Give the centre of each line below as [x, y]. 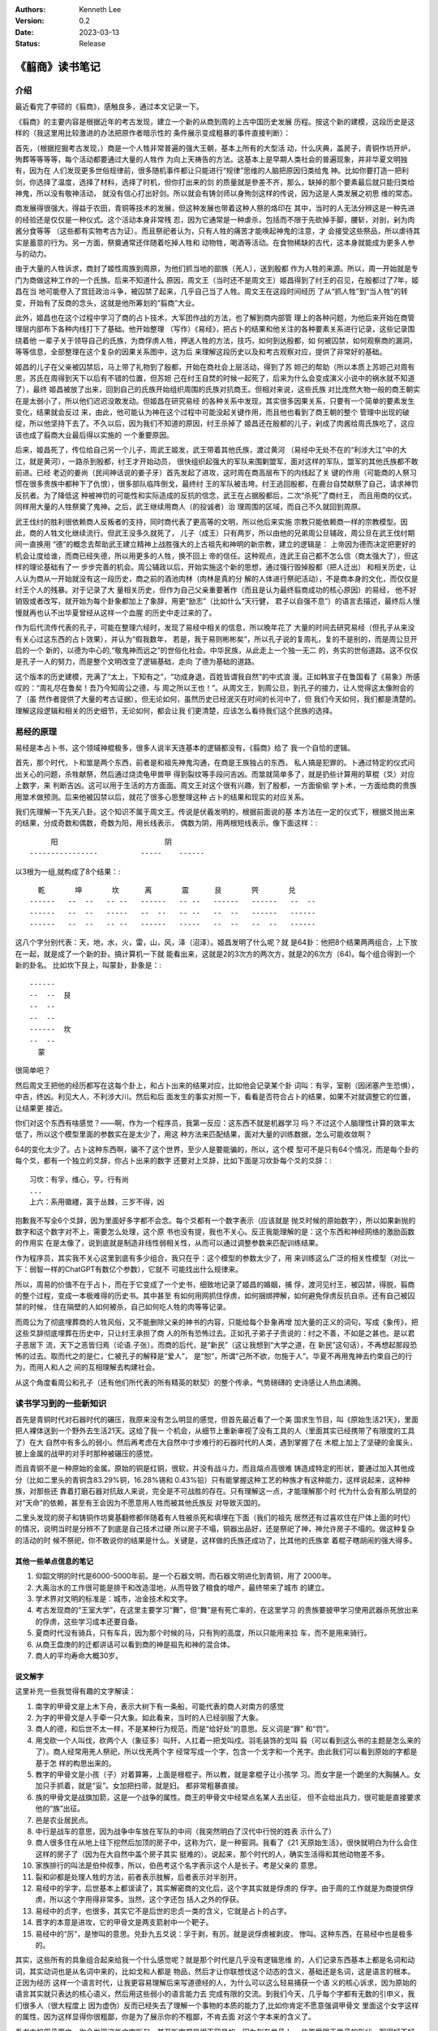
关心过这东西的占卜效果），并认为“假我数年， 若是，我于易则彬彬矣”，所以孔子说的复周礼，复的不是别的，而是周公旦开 [219, 639]
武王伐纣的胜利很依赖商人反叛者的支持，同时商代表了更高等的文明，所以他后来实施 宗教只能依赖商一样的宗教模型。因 [211, 522]
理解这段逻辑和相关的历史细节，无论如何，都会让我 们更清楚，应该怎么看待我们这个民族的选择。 [176, 710]
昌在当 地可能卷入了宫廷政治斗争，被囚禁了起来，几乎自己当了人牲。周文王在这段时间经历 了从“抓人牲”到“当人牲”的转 [212, 292]
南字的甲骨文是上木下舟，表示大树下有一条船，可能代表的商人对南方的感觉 [159, 1706]
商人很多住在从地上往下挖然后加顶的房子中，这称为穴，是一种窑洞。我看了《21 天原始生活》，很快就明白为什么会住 [226, 1843]
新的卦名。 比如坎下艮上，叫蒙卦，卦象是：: [88, 965]
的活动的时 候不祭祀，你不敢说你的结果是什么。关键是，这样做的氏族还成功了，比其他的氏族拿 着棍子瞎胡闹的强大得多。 [216, 1540]
